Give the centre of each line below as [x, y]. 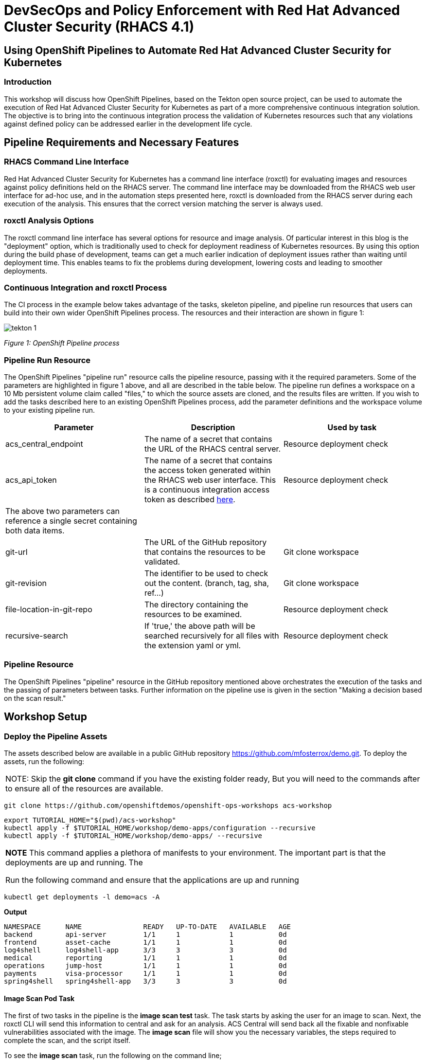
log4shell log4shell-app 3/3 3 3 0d [145, 950]
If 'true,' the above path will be [200, 626]
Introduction [28, 82]
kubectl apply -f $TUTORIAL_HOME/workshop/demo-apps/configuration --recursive [160, 828]
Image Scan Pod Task [39, 998]
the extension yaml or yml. [193, 646]
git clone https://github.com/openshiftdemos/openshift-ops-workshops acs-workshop [168, 805]
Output [16, 912]
